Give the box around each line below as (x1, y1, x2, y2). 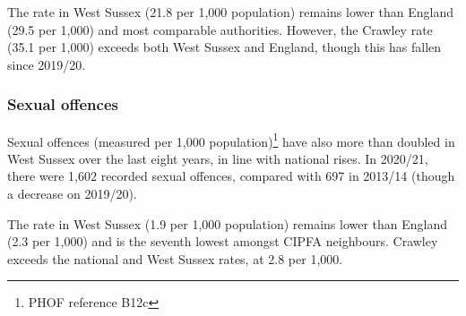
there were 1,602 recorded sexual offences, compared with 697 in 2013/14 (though (7, 167, 455, 185)
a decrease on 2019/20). (7, 184, 137, 203)
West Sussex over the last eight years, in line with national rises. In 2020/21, (7, 149, 428, 167)
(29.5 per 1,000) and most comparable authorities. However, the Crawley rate (7, 20, 433, 38)
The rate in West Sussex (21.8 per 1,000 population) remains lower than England (7, 3, 454, 21)
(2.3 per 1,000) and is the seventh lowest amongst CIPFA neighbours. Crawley (7, 232, 438, 251)
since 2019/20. (7, 55, 86, 73)
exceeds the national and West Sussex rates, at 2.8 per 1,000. (7, 249, 343, 268)
